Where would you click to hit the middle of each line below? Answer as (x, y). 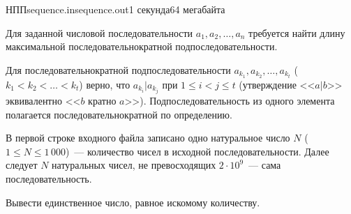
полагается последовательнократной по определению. (119, 114)
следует (22, 165)
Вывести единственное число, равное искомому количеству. (133, 202)
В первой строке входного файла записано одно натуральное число (148, 138)
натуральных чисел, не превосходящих (134, 165)
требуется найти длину (297, 32)
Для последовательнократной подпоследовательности (118, 69)
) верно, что (105, 84)
